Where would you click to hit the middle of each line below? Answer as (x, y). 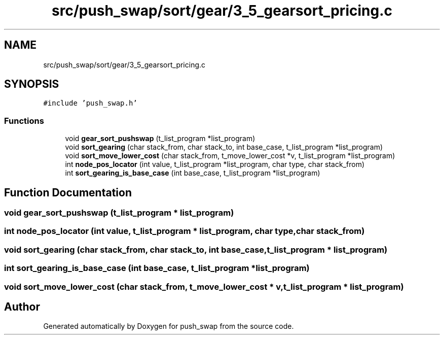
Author (22, 307)
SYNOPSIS (32, 84)
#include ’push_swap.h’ (90, 103)
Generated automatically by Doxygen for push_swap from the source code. (169, 326)
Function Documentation (68, 192)
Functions (24, 121)
